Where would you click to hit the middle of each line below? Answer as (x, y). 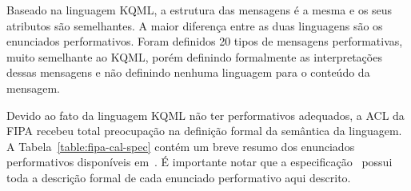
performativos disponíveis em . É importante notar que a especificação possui (200, 162)
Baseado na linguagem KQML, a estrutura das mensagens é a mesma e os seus (200, 10)
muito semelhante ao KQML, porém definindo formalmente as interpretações (194, 56)
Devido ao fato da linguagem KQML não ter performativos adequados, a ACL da (205, 115)
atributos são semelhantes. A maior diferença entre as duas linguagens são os (195, 25)
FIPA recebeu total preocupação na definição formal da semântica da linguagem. (204, 131)
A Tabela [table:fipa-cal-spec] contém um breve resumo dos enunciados (181, 146)
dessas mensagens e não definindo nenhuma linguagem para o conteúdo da (188, 72)
